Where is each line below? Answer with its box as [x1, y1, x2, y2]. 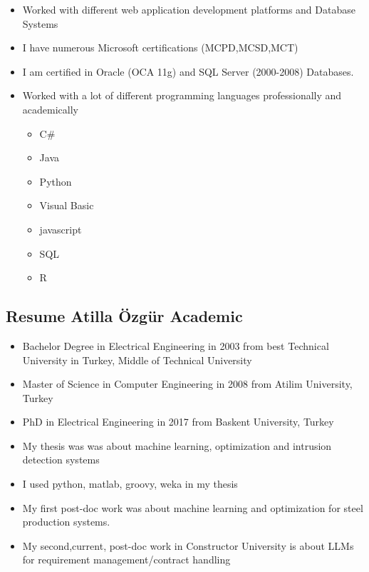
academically [22, 101, 78, 116]
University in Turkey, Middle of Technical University [22, 352, 252, 367]
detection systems [22, 452, 100, 467]
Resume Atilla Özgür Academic [6, 305, 243, 327]
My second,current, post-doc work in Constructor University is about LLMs [22, 538, 354, 553]
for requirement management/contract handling [22, 552, 231, 567]
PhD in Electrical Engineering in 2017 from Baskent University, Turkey [22, 414, 334, 429]
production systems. [22, 514, 110, 529]
